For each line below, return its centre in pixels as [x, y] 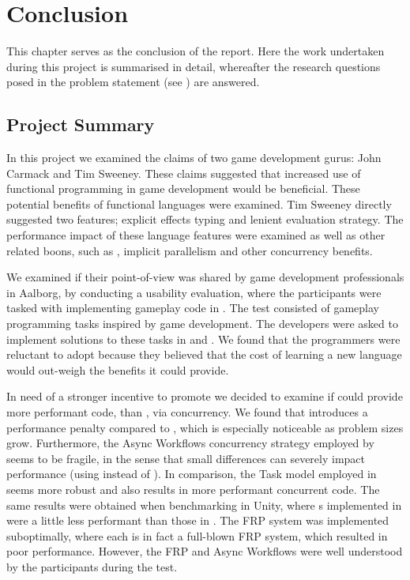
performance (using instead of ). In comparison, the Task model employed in [192, 474]
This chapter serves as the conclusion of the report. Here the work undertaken [196, 51]
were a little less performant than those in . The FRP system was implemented [198, 520]
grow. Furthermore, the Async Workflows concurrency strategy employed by [190, 443]
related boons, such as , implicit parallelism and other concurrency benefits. [190, 250]
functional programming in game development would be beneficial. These [183, 188]
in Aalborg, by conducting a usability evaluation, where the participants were [194, 292]
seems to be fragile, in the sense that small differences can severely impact [186, 458]
